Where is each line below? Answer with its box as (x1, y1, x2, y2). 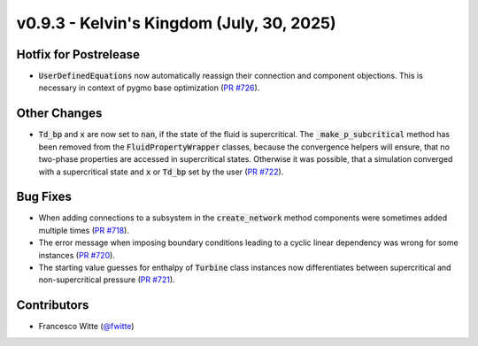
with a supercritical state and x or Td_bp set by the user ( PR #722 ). (38, 166, 284, 177)
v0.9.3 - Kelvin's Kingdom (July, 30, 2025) (16, 13, 336, 33)
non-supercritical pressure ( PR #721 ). (38, 274, 176, 285)
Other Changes (16, 106, 103, 121)
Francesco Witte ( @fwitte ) (38, 321, 135, 332)
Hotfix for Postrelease (16, 47, 141, 62)
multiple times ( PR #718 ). (38, 225, 130, 235)
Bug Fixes (16, 189, 73, 204)
